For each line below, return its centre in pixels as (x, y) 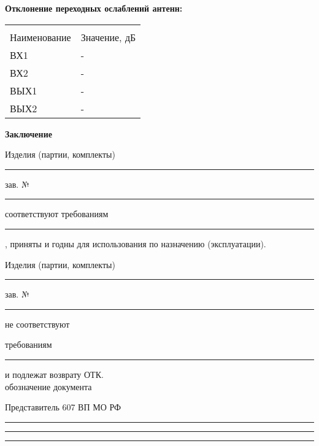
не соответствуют (37, 324)
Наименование (40, 37)
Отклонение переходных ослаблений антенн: (94, 8)
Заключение (29, 133)
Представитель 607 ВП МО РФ (63, 407)
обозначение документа (48, 386)
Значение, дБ (108, 37)
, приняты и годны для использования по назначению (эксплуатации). (136, 243)
